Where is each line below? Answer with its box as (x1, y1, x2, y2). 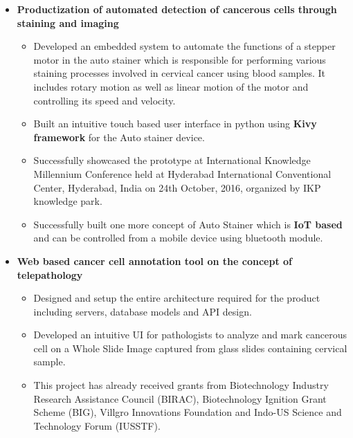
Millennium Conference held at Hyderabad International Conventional (33, 166, 332, 181)
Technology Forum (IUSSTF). (33, 418, 161, 432)
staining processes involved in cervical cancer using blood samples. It (33, 66, 326, 80)
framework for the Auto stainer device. (33, 129, 205, 144)
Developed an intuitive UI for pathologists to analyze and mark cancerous (33, 327, 347, 342)
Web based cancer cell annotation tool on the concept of (17, 253, 292, 268)
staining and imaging (17, 15, 119, 30)
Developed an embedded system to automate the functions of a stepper (33, 39, 336, 53)
